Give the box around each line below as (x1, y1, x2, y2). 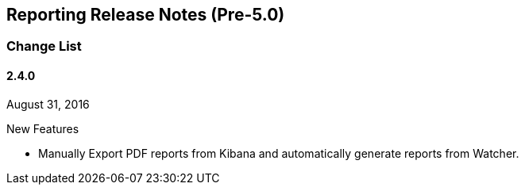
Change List (6, 38, 82, 55)
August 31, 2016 (6, 97, 90, 111)
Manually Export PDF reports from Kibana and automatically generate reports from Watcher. (38, 146, 519, 160)
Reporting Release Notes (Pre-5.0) (6, 5, 285, 25)
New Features (6, 121, 79, 136)
